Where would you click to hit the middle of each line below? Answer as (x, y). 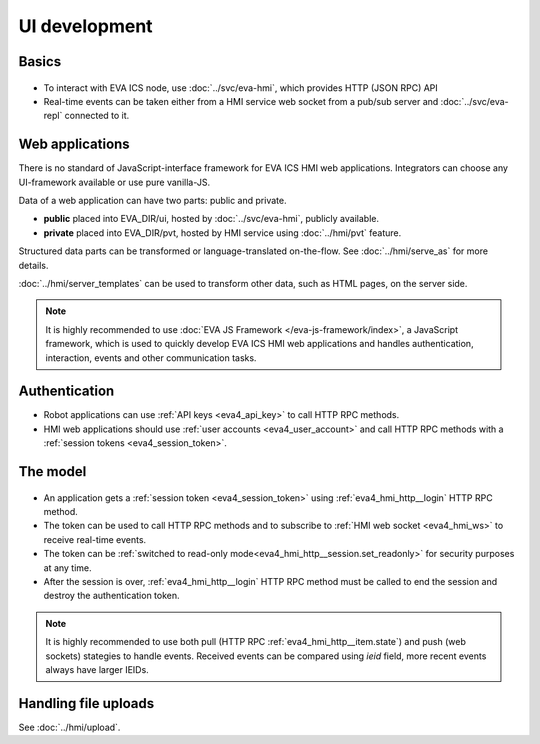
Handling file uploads (86, 703)
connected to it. (97, 116)
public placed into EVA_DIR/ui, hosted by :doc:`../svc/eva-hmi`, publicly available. (211, 219)
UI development (86, 26)
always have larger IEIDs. (97, 669)
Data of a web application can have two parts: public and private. (152, 201)
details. (33, 265)
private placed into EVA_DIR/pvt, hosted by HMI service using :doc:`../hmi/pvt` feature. (222, 232)
